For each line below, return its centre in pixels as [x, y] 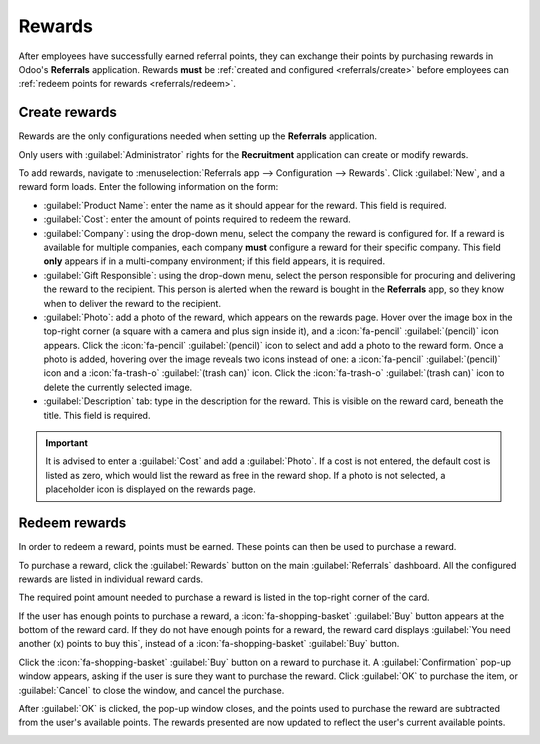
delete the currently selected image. [118, 387]
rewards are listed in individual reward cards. [111, 579]
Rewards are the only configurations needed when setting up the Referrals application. [198, 136]
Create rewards [67, 112]
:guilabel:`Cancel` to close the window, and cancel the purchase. [151, 690]
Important [67, 443]
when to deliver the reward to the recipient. [132, 303]
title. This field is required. [97, 415]
